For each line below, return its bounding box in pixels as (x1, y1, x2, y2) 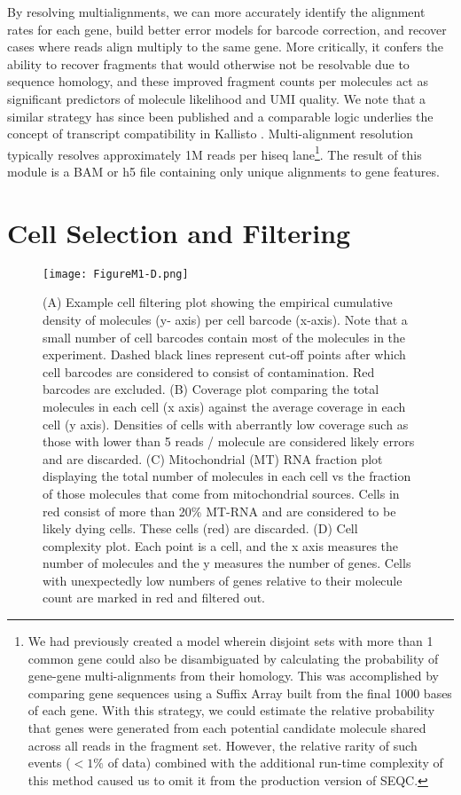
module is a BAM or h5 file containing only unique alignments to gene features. (7, 162, 440, 180)
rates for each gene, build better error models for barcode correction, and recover (7, 20, 447, 38)
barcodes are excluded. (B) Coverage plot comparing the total (43, 380, 379, 398)
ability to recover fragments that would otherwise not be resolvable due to (7, 54, 410, 73)
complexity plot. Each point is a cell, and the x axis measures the (43, 536, 399, 555)
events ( (27, 753, 71, 772)
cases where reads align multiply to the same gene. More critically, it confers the (7, 37, 444, 56)
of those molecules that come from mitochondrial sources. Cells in (43, 484, 400, 502)
